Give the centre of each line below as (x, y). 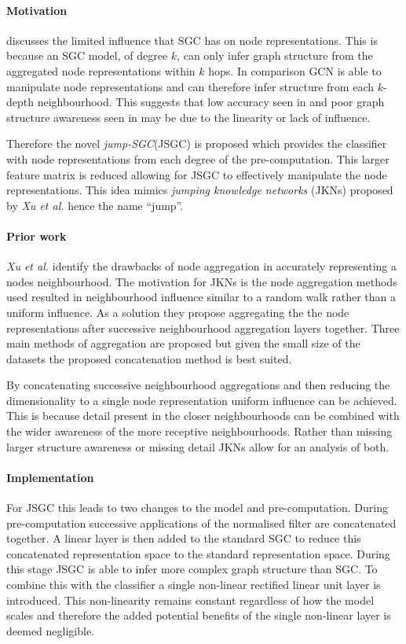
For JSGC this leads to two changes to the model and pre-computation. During (197, 508)
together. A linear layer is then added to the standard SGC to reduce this (184, 538)
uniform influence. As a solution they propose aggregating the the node (178, 312)
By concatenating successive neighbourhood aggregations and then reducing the (198, 385)
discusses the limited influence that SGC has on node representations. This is (192, 40)
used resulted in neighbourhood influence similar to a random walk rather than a (201, 297)
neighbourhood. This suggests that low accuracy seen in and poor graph (211, 102)
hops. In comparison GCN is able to (295, 70)
